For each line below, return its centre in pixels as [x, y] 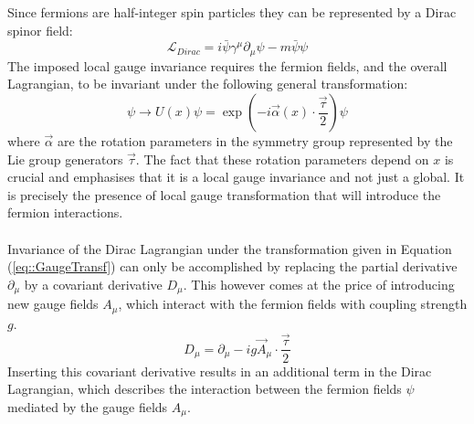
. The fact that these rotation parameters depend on [282, 159]
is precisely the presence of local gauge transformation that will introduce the [224, 194]
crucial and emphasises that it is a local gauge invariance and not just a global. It [236, 177]
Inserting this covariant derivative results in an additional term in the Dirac [220, 371]
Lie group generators [65, 159]
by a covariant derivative [93, 284]
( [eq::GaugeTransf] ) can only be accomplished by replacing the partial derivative [232, 266]
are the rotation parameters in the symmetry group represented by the [255, 141]
